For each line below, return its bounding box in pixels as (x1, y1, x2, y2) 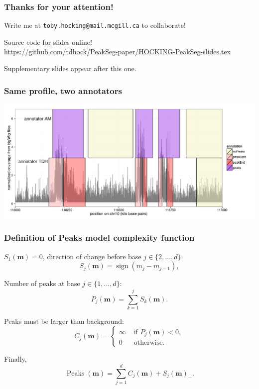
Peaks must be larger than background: (4, 315, 124, 326)
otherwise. (133, 339, 165, 347)
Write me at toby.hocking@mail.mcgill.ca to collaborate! (4, 20, 186, 30)
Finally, (4, 354, 27, 364)
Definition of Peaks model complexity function (4, 231, 195, 244)
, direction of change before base (42, 251, 141, 261)
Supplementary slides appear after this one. (4, 63, 136, 74)
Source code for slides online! (4, 36, 92, 47)
